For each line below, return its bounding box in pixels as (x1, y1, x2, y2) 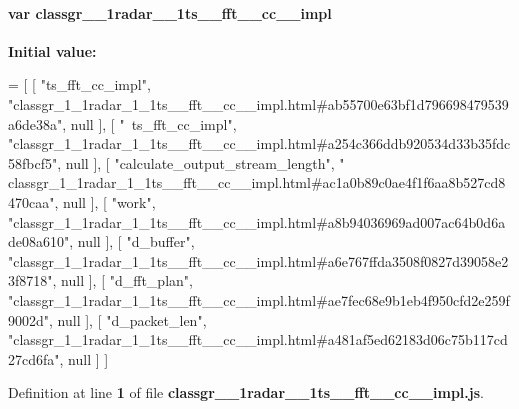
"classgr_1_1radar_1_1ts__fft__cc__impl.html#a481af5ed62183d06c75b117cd (8, 329, 508, 350)
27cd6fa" (8, 348, 60, 369)
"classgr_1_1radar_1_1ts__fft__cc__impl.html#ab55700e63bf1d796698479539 (8, 93, 509, 114)
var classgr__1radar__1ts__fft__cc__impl (8, 2, 332, 23)
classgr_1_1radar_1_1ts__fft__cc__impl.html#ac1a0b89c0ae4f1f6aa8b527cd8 (8, 172, 506, 193)
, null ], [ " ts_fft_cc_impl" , (62, 113, 237, 134)
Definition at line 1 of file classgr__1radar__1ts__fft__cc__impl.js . (8, 382, 484, 403)
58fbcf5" (8, 152, 58, 173)
